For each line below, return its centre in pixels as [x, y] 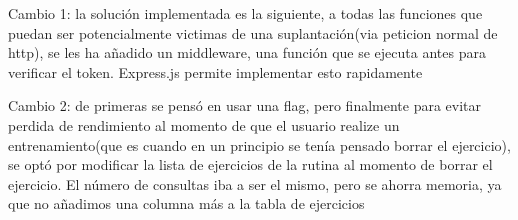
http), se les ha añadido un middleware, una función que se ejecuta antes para [247, 52]
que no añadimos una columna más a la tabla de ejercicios [186, 203]
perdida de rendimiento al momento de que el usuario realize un [204, 124]
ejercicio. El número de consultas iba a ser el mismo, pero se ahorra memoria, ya [255, 183]
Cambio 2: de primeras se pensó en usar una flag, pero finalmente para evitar [245, 105]
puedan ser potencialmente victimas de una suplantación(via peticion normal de [253, 32]
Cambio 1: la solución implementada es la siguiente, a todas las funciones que [245, 13]
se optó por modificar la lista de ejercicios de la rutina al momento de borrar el [250, 164]
